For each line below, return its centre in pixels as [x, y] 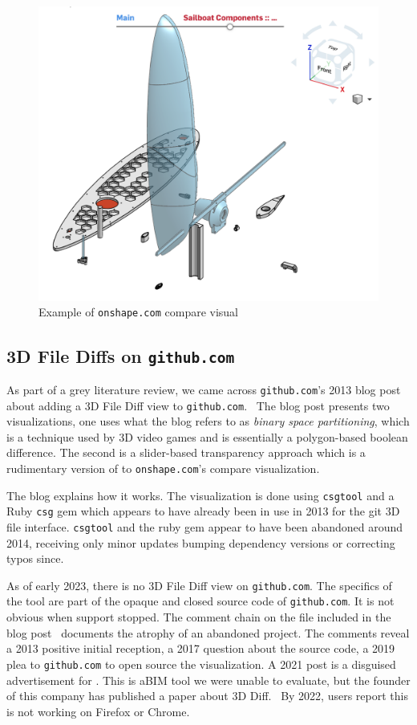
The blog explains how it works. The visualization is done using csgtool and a [200, 495]
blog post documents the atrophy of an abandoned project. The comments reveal [208, 632]
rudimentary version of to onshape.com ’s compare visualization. [163, 468]
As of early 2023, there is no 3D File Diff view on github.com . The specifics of [199, 585]
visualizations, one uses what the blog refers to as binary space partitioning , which [208, 421]
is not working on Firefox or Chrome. [98, 711]
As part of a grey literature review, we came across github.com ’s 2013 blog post [204, 389]
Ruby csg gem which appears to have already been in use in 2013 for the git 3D [203, 511]
